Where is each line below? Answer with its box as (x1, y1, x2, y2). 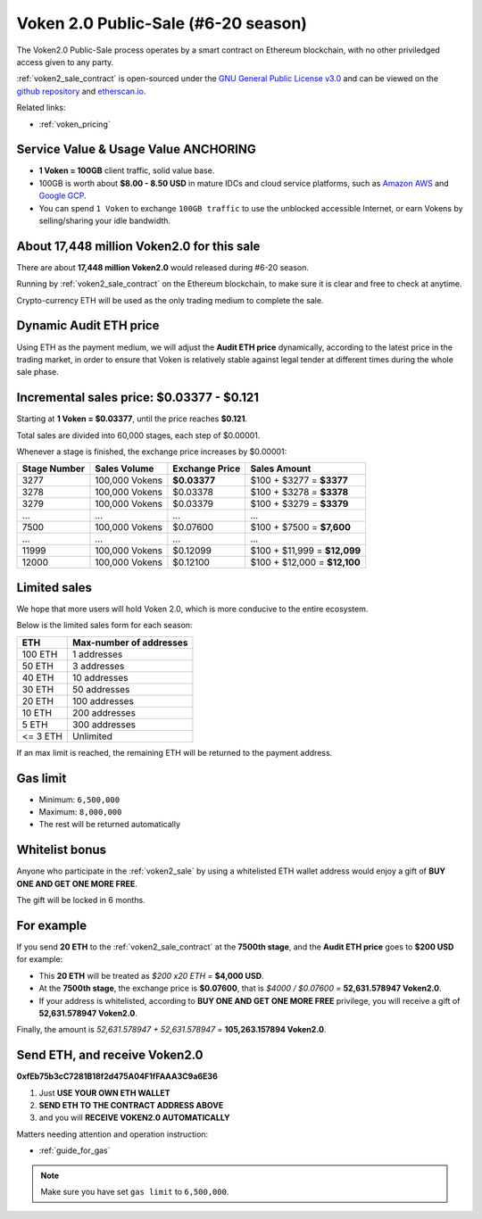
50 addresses (72, 683, 130, 695)
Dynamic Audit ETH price (16, 318, 160, 334)
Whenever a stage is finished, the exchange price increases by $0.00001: (16, 446, 287, 457)
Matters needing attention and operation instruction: (16, 1129, 209, 1140)
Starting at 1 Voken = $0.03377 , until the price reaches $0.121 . (16, 413, 247, 424)
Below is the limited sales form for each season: (16, 620, 193, 631)
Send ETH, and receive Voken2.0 (16, 1048, 204, 1063)
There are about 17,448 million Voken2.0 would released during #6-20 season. (16, 261, 310, 272)
